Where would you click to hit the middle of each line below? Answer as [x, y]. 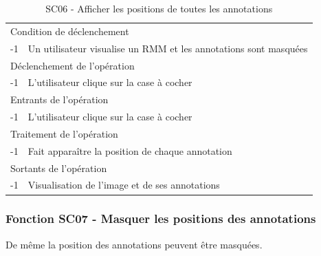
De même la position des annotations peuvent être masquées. [134, 244]
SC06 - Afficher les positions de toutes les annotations [159, 8]
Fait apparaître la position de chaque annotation [130, 150]
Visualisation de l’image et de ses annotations [124, 185]
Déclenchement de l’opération [73, 65]
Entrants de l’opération [59, 99]
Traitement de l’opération [64, 133]
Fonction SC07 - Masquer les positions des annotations [161, 218]
